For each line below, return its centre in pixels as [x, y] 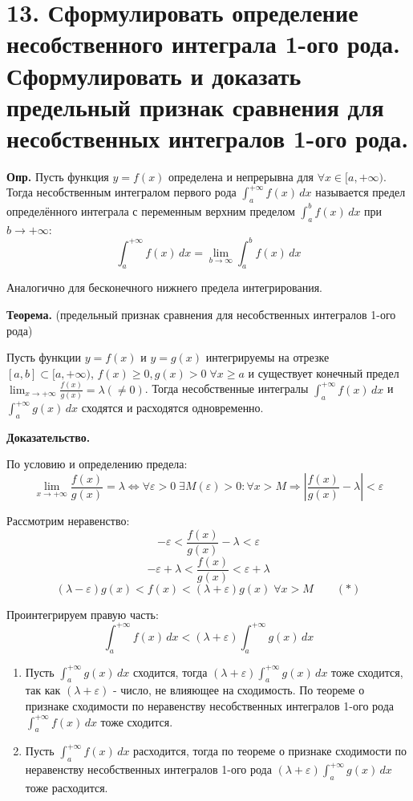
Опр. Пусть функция [58, 176]
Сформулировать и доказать [154, 75]
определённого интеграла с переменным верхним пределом [151, 210]
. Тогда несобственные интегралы [227, 388]
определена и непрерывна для [241, 176]
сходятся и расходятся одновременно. [172, 408]
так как [43, 690]
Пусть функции [44, 357]
